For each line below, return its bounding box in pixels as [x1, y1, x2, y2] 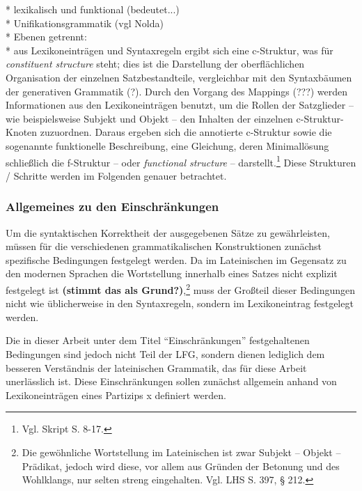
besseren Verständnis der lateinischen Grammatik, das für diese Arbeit [6, 360, 307, 375]
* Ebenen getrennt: [6, 29, 87, 44]
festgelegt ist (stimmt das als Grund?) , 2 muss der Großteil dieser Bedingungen [6, 280, 356, 297]
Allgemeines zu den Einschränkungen [6, 198, 219, 215]
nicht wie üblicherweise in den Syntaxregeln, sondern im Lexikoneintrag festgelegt [6, 296, 354, 311]
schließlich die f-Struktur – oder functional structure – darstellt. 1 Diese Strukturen [6, 153, 356, 169]
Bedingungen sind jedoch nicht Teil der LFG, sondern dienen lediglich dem [6, 347, 325, 361]
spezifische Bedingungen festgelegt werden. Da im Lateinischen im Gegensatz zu [6, 252, 347, 267]
